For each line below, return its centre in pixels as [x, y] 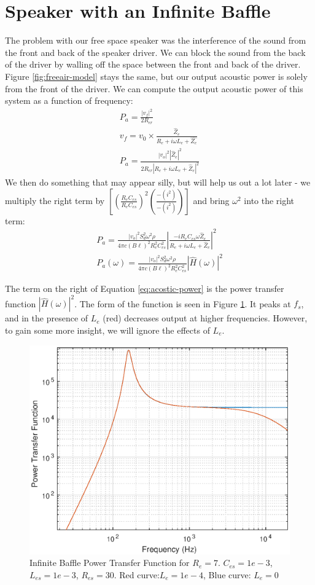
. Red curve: [137, 574]
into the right [269, 200]
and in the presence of [47, 318]
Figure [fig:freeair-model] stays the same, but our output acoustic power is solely [156, 76]
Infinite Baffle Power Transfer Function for [110, 563]
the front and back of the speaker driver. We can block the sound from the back [155, 52]
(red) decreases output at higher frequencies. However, [205, 318]
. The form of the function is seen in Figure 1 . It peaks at [183, 303]
